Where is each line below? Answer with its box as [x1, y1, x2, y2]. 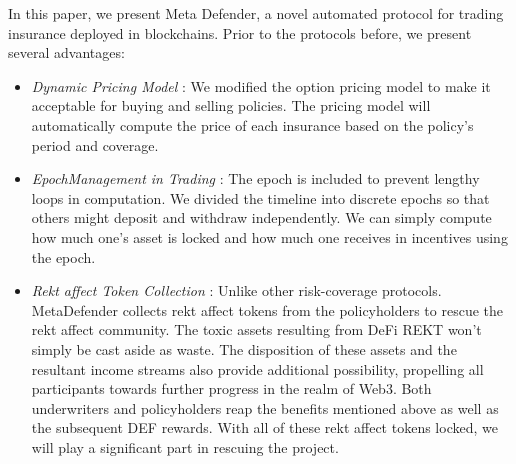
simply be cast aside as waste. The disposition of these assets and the [31, 338, 457, 359]
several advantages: [8, 42, 125, 63]
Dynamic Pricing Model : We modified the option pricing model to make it [31, 75, 491, 96]
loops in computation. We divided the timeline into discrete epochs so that [31, 187, 490, 208]
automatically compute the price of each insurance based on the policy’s [31, 114, 474, 135]
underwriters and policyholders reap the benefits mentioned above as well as [31, 397, 499, 418]
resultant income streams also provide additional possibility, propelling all [31, 358, 484, 379]
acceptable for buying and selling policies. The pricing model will [31, 95, 431, 116]
